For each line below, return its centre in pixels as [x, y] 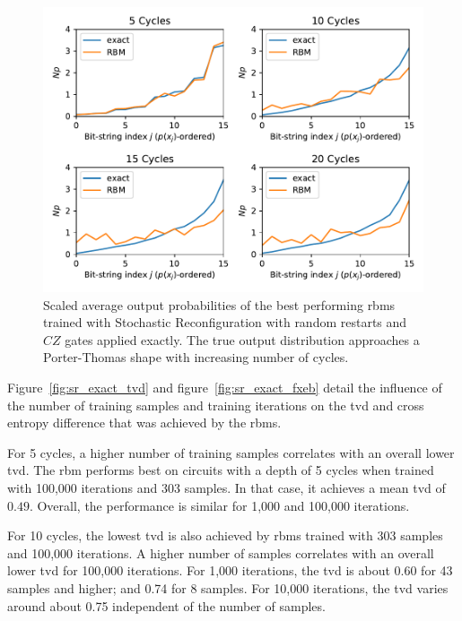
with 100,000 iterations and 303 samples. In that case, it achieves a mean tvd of [227, 487]
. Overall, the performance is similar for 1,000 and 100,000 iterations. [219, 505]
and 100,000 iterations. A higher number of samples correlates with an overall [221, 552]
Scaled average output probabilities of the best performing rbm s [219, 304]
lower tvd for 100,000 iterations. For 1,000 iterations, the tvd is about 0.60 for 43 [230, 570]
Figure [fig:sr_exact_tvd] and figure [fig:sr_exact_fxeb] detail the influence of [225, 387]
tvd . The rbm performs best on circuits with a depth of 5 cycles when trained [221, 470]
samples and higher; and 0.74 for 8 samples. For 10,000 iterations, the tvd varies [228, 587]
